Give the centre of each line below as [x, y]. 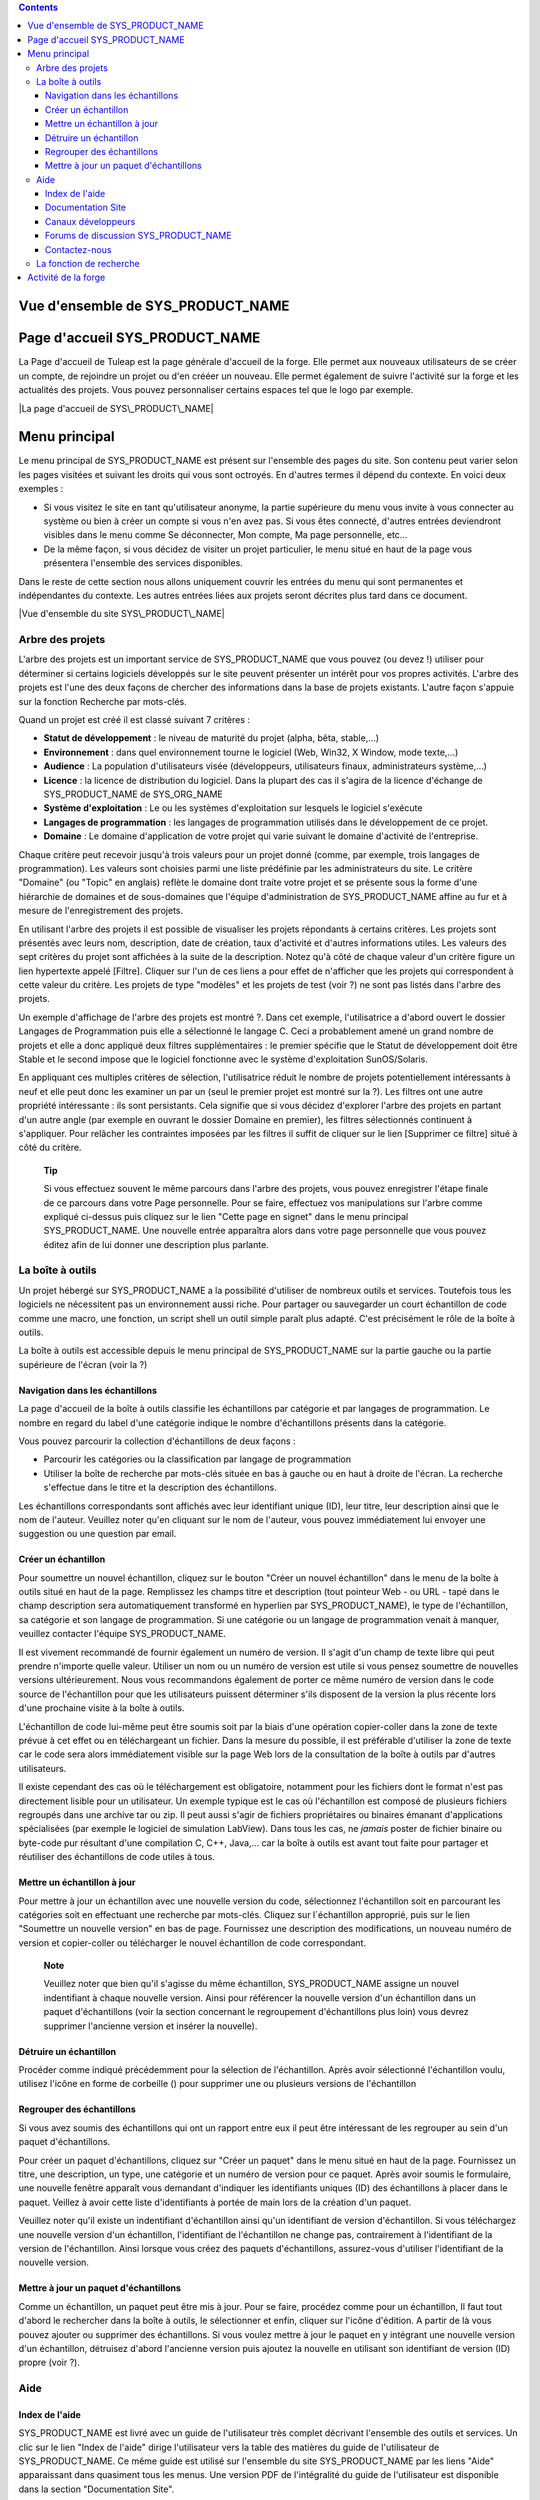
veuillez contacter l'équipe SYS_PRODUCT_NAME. [122, 1634]
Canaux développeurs [90, 221]
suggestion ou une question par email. [97, 1534]
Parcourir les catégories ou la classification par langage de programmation [197, 1459]
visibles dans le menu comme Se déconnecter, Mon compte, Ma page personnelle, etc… [225, 535]
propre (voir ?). [49, 2362]
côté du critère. [50, 1147]
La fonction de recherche [88, 264]
